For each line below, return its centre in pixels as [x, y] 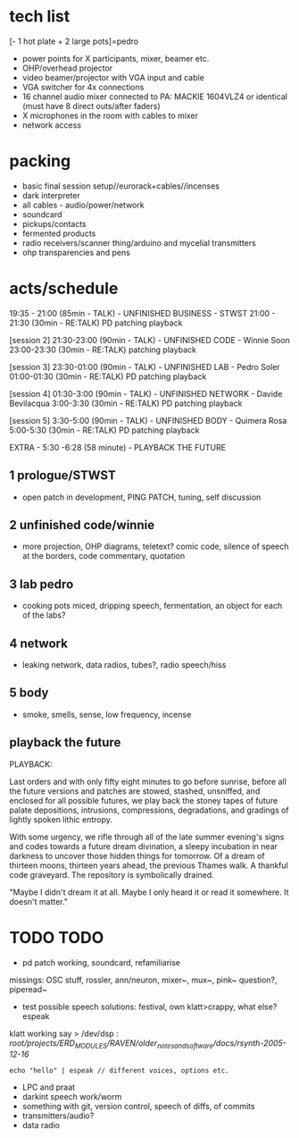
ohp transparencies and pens [76, 252]
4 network [39, 643]
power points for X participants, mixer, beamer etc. [116, 58]
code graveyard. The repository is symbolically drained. [112, 874]
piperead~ [28, 989]
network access [52, 125]
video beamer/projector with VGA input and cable [113, 77]
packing [40, 161]
